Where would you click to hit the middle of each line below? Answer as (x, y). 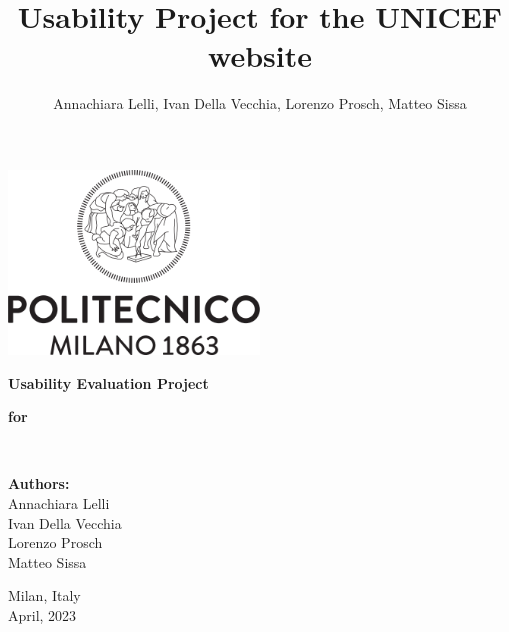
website (260, 55)
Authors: (39, 483)
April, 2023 (42, 615)
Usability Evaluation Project (108, 382)
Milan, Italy (44, 595)
